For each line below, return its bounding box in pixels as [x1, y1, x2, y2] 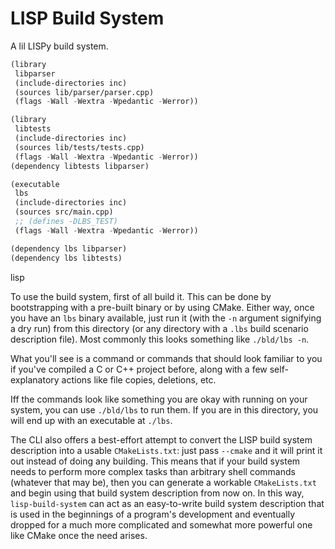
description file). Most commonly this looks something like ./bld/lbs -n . [10, 333, 310, 345]
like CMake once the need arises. [10, 529, 148, 541]
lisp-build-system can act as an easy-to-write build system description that [10, 497, 325, 509]
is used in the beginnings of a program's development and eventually [10, 508, 296, 520]
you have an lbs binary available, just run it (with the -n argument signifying [10, 312, 322, 324]
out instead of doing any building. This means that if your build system [10, 455, 301, 467]
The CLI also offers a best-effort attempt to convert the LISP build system [10, 433, 313, 446]
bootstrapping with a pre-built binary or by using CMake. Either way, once [10, 301, 315, 313]
